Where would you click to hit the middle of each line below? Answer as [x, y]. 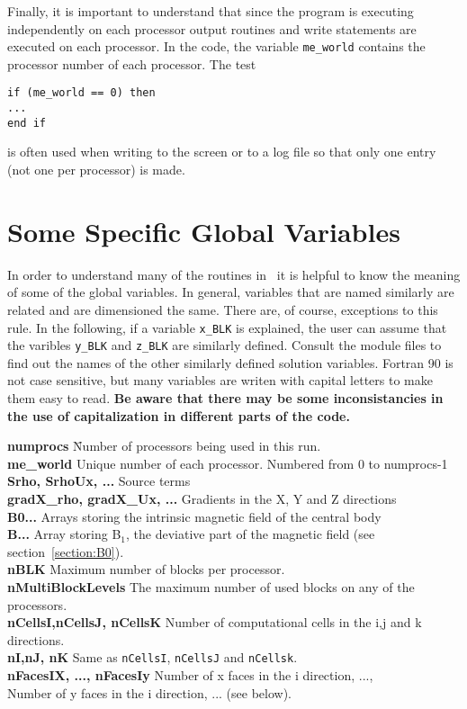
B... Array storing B [64, 534]
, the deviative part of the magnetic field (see [251, 534]
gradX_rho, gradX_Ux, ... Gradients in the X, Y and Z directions [202, 498]
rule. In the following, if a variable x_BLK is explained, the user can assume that [227, 327]
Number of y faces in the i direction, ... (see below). [149, 692]
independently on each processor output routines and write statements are [212, 28]
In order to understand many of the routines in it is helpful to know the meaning [234, 274]
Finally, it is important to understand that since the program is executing [211, 11]
